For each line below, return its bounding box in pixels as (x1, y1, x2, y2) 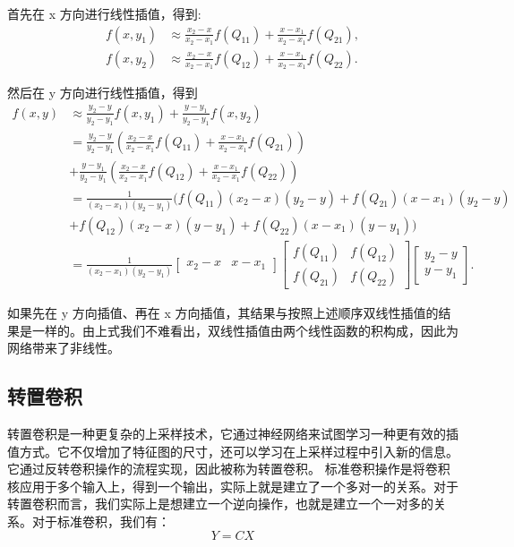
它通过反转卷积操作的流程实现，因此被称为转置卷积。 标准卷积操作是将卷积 (7, 459, 450, 478)
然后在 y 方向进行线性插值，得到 (7, 83, 198, 102)
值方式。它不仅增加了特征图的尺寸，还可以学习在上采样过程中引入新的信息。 (7, 441, 458, 460)
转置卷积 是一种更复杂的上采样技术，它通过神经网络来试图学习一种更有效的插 (7, 424, 458, 443)
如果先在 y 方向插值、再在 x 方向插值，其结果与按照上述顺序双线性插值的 (7, 303, 439, 322)
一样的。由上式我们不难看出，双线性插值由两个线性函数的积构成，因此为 (31, 321, 458, 339)
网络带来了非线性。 (7, 338, 120, 357)
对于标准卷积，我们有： (31, 512, 170, 531)
